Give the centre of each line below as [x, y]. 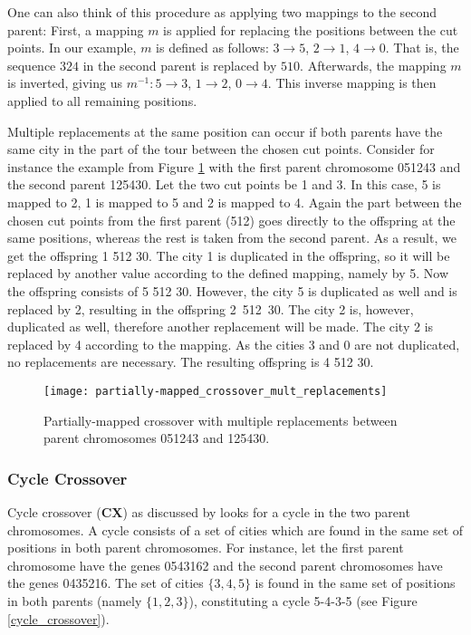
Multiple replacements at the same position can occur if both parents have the [225, 131]
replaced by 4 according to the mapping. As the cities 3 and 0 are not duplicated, [234, 344]
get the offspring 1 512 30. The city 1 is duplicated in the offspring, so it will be [229, 255]
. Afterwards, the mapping [373, 65]
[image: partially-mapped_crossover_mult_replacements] [216, 391]
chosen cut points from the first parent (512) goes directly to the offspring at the [231, 220]
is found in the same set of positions [355, 583]
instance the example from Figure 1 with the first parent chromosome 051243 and [234, 166]
